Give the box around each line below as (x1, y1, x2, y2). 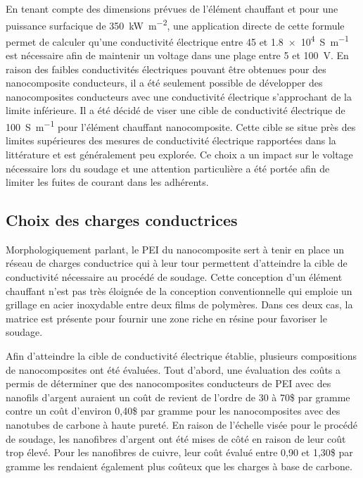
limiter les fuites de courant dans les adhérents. (6, 175, 209, 189)
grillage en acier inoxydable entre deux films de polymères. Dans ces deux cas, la (6, 297, 353, 312)
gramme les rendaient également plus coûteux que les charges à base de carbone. (6, 458, 352, 473)
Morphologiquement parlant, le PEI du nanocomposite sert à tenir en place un (6, 241, 345, 256)
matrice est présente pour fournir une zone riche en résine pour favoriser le (6, 310, 327, 325)
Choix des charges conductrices (6, 209, 238, 231)
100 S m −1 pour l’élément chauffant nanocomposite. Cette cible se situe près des (6, 118, 356, 134)
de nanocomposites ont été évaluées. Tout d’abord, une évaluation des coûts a (6, 362, 341, 377)
